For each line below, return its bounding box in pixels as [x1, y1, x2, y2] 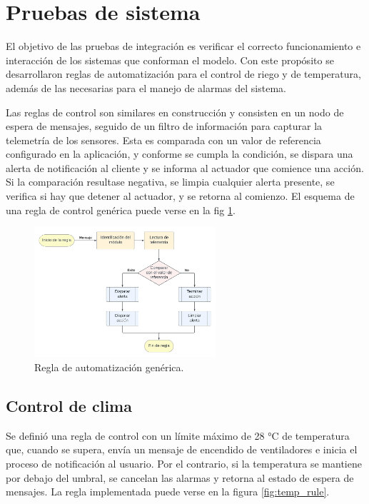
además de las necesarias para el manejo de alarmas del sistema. [6, 80, 286, 95]
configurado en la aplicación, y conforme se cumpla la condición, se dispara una [6, 146, 353, 161]
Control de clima [6, 395, 132, 416]
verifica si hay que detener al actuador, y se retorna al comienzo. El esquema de [6, 188, 355, 203]
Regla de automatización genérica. [34, 360, 184, 375]
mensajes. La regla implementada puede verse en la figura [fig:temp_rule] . [6, 484, 330, 499]
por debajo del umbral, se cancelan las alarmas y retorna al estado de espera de [6, 470, 354, 485]
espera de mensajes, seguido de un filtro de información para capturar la [6, 119, 323, 133]
